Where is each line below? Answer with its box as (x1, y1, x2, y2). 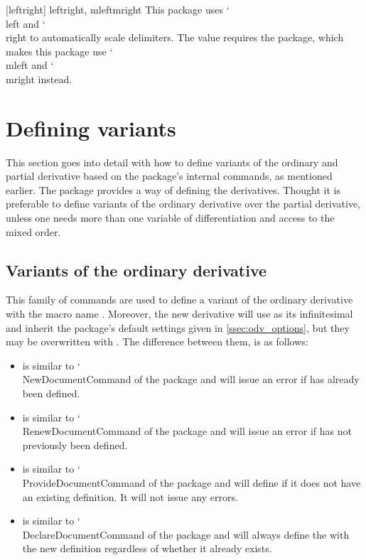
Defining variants (6, 113, 176, 142)
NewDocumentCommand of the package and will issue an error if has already (22, 372, 360, 387)
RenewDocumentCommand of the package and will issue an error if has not (22, 424, 352, 438)
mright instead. (6, 71, 72, 86)
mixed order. (6, 224, 61, 239)
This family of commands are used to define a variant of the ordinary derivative (6, 292, 353, 307)
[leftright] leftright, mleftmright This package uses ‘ (6, 2, 230, 16)
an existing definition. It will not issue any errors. (22, 489, 238, 504)
